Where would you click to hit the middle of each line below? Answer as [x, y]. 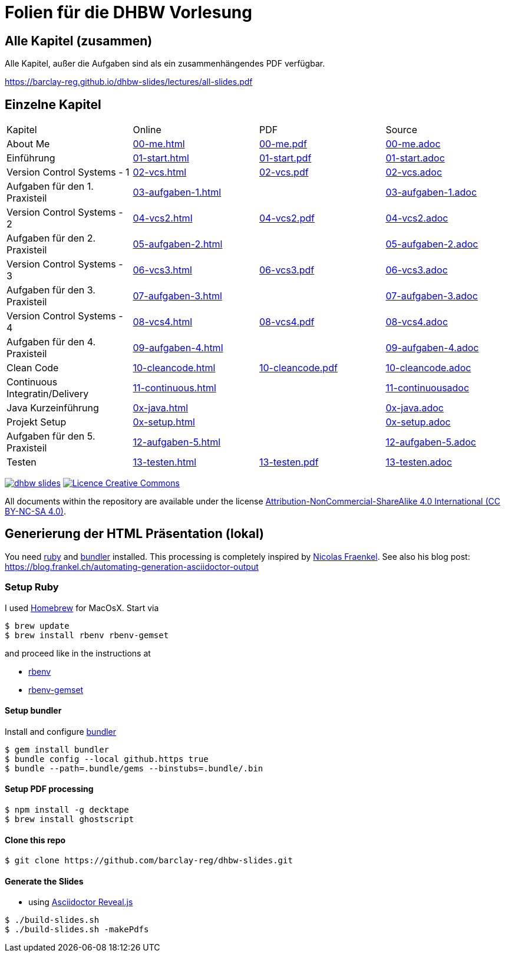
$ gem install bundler [57, 749]
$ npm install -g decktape [67, 810]
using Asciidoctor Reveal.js [81, 902]
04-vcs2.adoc [417, 218]
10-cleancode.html [174, 368]
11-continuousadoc [428, 388]
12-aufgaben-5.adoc [431, 442]
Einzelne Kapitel [53, 104]
